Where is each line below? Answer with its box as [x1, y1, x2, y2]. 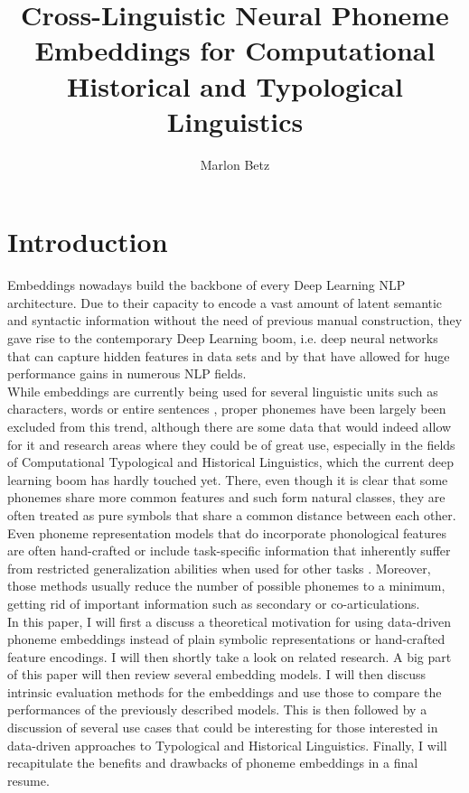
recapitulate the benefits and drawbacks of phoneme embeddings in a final [7, 753, 418, 772]
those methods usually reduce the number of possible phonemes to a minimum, [7, 576, 446, 595]
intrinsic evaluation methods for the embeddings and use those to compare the [7, 682, 442, 701]
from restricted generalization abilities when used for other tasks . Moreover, [7, 558, 431, 577]
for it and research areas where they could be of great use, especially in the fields [7, 434, 455, 453]
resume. [7, 770, 50, 789]
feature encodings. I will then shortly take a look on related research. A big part [7, 647, 452, 666]
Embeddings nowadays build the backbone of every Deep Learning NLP [7, 275, 406, 294]
